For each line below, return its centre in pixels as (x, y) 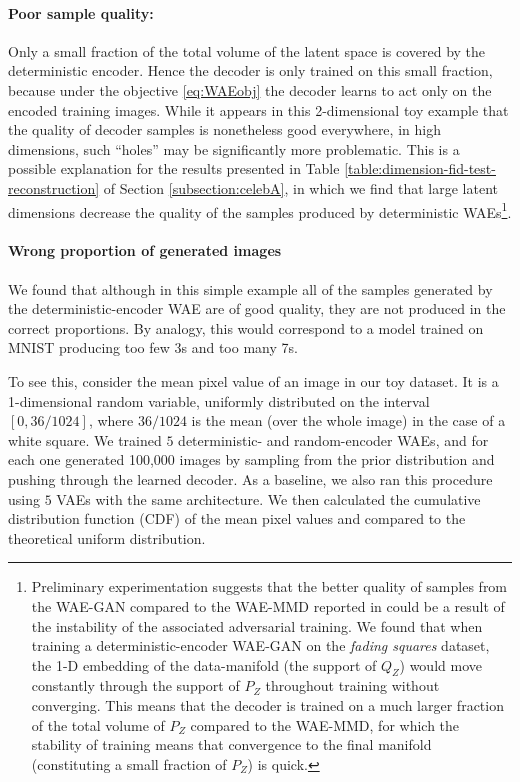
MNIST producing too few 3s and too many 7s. (153, 347)
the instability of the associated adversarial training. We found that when (257, 625)
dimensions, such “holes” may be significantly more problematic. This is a (234, 148)
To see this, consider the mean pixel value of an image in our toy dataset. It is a (253, 380)
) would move (440, 664)
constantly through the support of (135, 685)
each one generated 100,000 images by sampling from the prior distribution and (251, 459)
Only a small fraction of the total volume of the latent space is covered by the (247, 50)
